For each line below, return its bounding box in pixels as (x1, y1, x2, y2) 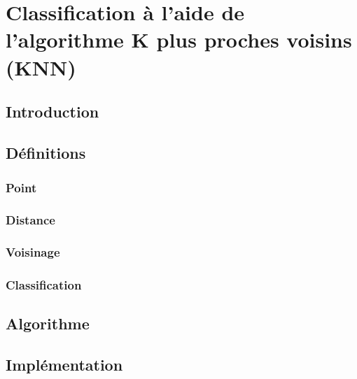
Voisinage (6, 243, 60, 261)
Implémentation (6, 353, 123, 375)
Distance (6, 210, 55, 228)
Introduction (6, 101, 99, 122)
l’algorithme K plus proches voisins (6, 25, 352, 54)
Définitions (6, 141, 86, 163)
